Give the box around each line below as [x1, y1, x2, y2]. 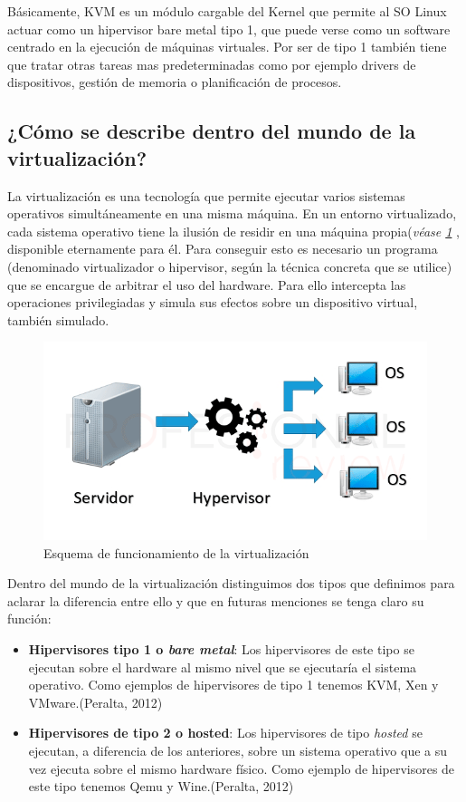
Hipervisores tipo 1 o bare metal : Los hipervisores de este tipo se [28, 639, 414, 658]
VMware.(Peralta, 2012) [28, 692, 163, 711]
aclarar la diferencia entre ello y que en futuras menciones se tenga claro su [7, 591, 424, 610]
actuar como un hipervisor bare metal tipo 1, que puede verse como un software [7, 19, 451, 38]
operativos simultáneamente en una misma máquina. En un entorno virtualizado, [7, 204, 457, 223]
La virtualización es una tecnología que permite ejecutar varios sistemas [7, 186, 405, 205]
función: [7, 609, 52, 628]
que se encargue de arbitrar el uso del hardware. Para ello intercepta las [7, 275, 406, 294]
